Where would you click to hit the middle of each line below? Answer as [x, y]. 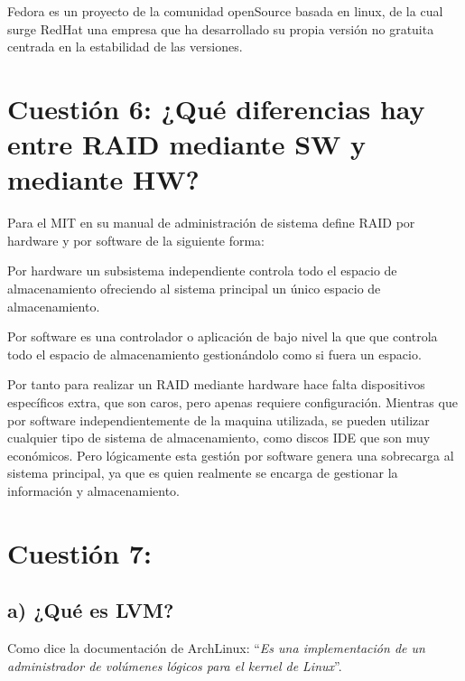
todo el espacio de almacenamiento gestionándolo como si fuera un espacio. [214, 354]
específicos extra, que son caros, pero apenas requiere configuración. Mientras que [232, 402]
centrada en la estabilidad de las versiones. [125, 47]
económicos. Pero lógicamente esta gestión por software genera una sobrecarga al [231, 455]
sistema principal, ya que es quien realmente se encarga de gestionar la [203, 473]
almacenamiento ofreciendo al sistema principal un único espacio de [194, 289]
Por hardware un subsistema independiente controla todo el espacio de [202, 271]
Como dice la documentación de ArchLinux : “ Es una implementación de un [216, 648]
